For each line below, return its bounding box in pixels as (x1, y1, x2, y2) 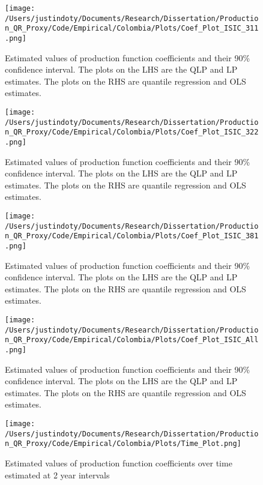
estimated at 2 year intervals (5, 468, 110, 481)
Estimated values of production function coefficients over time (5, 456, 232, 469)
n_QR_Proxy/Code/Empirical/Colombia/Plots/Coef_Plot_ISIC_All (5, 336, 259, 345)
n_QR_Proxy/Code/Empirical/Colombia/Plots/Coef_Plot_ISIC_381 (5, 232, 259, 241)
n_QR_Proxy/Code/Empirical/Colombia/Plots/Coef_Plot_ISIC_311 (5, 24, 259, 33)
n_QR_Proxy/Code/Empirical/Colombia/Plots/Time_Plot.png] (5, 439, 241, 448)
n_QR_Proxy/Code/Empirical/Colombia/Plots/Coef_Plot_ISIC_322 (5, 128, 259, 137)
